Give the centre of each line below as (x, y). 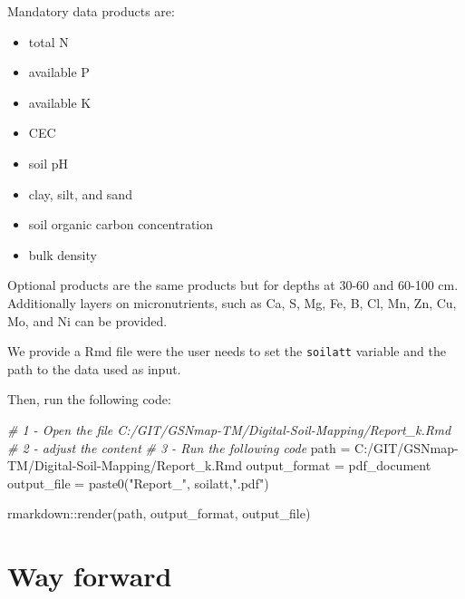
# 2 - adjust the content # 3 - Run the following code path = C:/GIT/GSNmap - (233, 447)
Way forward (90, 576)
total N (48, 41)
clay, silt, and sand (80, 193)
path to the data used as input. (94, 368)
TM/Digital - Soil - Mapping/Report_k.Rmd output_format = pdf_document (219, 465)
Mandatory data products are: (91, 11)
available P (59, 72)
